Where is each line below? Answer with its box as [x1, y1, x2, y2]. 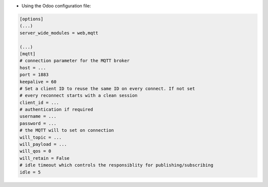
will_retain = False [19, 155, 69, 161]
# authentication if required [19, 107, 93, 112]
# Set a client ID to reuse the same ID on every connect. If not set [19, 86, 196, 92]
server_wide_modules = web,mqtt [19, 30, 99, 36]
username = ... [19, 113, 57, 119]
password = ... [19, 120, 57, 126]
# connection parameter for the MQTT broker [19, 58, 130, 64]
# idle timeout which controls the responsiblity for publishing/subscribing [19, 162, 213, 168]
